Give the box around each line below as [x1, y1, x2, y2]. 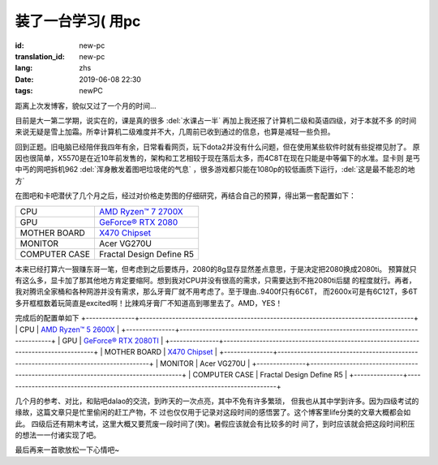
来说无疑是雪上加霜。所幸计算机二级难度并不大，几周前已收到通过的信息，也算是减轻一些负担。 [15, 127, 335, 137]
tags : [15, 86, 33, 96]
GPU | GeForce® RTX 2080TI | [62, 335, 164, 345]
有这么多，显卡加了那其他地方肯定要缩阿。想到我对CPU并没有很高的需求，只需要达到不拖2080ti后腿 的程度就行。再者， [15, 276, 417, 286]
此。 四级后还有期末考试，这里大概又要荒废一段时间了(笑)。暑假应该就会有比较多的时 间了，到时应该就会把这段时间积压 [15, 419, 415, 428]
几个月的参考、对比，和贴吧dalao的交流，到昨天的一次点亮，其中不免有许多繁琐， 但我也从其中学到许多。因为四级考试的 [15, 396, 419, 406]
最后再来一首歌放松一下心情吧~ [15, 445, 120, 454]
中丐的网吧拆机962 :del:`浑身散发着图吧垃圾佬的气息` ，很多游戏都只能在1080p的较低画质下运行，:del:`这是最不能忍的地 [15, 165, 415, 174]
